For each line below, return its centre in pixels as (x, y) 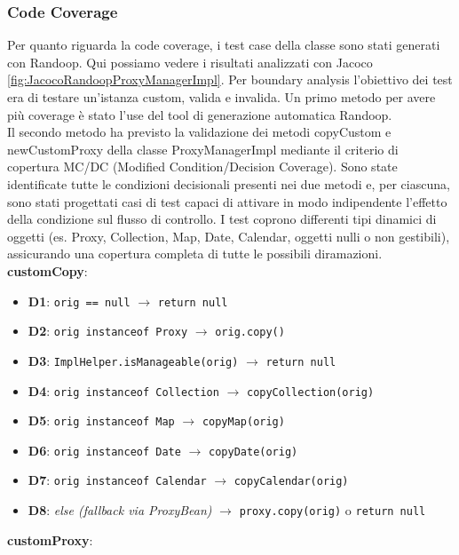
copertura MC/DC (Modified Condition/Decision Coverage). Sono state (202, 166)
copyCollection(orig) (310, 392)
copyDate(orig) (253, 452)
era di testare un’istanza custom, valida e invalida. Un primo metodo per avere (222, 97)
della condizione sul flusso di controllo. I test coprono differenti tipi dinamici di (222, 219)
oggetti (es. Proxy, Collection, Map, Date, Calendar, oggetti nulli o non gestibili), (229, 236)
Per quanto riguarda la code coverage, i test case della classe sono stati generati (224, 45)
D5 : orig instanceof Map (101, 420)
